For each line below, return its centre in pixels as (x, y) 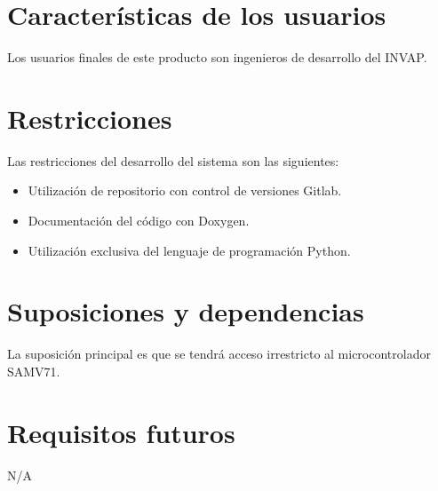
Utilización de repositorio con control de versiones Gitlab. (185, 190)
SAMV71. (34, 371)
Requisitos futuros (121, 432)
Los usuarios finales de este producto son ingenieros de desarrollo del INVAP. (217, 57)
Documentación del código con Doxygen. (139, 221)
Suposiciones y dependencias (186, 311)
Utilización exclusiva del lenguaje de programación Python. (189, 250)
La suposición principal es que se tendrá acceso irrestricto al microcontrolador (219, 354)
